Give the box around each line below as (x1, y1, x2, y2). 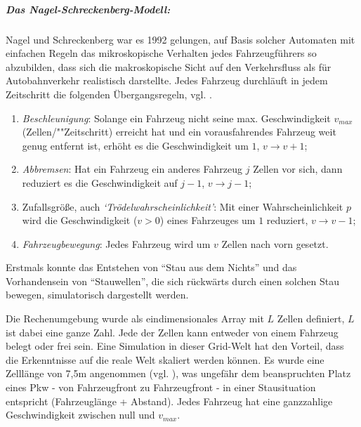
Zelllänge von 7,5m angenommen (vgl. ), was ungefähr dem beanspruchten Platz (6, 366, 351, 381)
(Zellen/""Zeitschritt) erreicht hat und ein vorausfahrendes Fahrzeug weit (22, 124, 336, 139)
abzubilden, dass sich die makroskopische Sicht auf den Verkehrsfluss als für (6, 59, 332, 74)
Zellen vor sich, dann (253, 162, 343, 176)
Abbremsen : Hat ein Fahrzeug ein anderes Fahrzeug (22, 162, 243, 176)
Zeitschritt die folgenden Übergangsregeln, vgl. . (6, 86, 212, 101)
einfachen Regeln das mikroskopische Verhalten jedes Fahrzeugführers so (6, 46, 317, 60)
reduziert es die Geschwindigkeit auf (22, 175, 178, 190)
